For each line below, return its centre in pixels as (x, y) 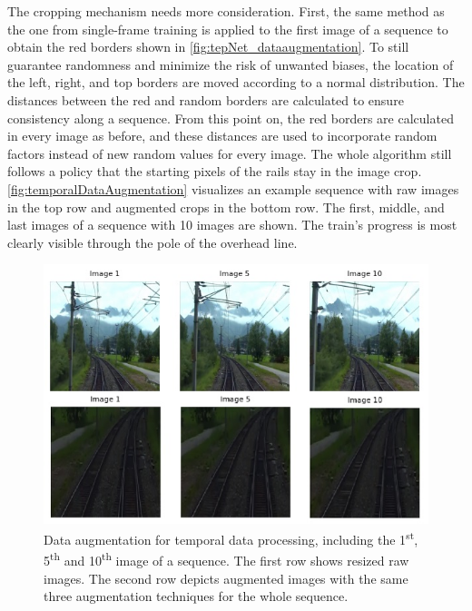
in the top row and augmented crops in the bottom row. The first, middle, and (226, 207)
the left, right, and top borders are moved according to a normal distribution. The (236, 82)
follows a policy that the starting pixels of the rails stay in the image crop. (215, 171)
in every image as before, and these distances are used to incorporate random (222, 136)
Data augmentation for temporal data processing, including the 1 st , (231, 538)
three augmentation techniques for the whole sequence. (196, 596)
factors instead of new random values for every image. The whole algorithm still (230, 153)
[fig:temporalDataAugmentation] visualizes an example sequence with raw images (233, 188)
